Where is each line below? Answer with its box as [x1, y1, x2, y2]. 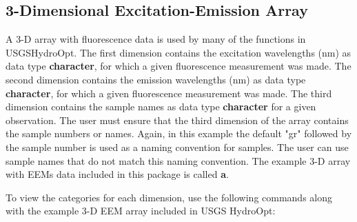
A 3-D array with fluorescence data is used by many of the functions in [6, 32, 306, 46]
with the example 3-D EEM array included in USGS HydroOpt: [6, 203, 276, 218]
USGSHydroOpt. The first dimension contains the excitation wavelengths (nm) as [6, 45, 351, 59]
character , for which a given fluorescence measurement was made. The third [6, 85, 332, 100]
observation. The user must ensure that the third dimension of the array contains [6, 112, 349, 127]
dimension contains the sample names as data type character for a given [6, 99, 316, 114]
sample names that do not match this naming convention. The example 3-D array [6, 153, 351, 168]
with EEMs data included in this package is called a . [6, 167, 229, 181]
